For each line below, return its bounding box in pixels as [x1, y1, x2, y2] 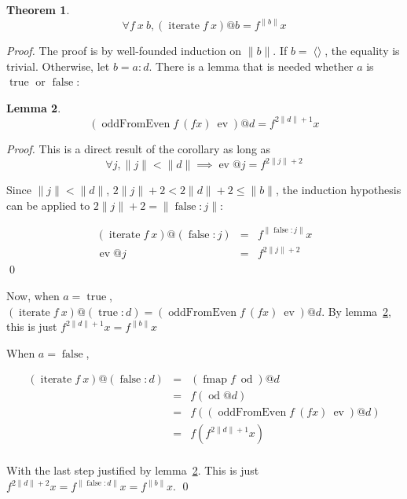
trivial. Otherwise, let [6, 57, 110, 74]
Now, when [6, 287, 60, 303]
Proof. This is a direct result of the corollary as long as [6, 140, 271, 156]
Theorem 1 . [6, 2, 70, 17]
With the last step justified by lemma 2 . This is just [6, 462, 259, 479]
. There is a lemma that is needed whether [148, 57, 354, 74]
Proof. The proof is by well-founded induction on [6, 42, 242, 59]
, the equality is [324, 42, 400, 59]
